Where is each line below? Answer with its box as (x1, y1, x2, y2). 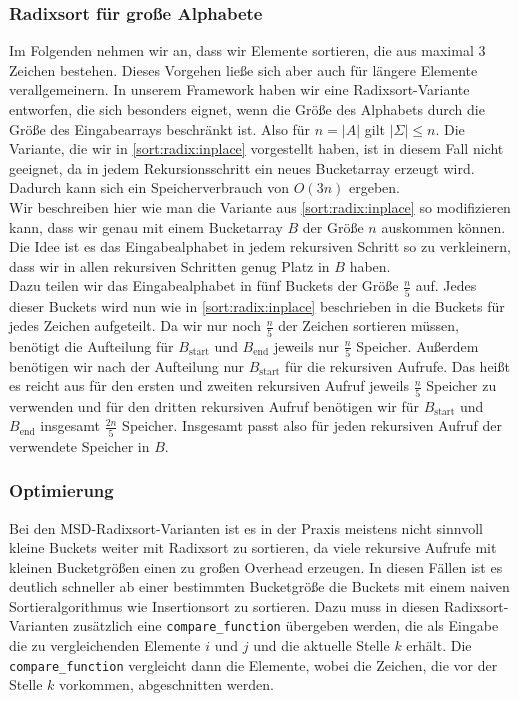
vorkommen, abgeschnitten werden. (59, 674, 274, 695)
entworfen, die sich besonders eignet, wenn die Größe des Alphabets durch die (9, 99, 485, 119)
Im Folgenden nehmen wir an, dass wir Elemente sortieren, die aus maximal (9, 40, 474, 61)
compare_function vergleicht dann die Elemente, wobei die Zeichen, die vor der (9, 654, 498, 675)
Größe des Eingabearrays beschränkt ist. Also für (9, 118, 311, 139)
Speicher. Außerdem (356, 335, 479, 356)
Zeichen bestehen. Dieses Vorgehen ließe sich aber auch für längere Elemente (9, 59, 478, 80)
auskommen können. (381, 216, 506, 237)
